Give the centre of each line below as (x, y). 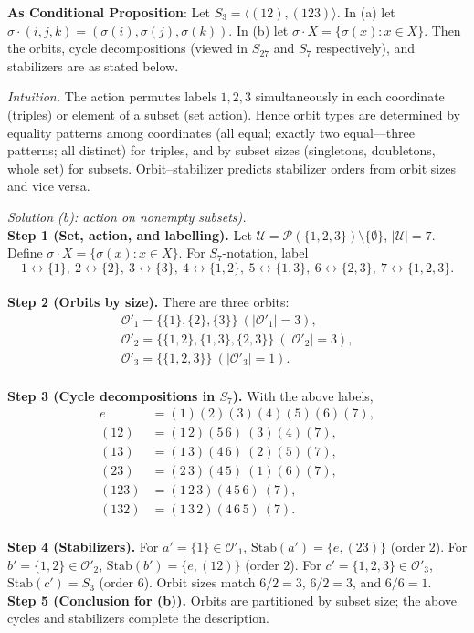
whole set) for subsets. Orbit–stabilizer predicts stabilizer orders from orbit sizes (232, 168)
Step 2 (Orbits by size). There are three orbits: (148, 302)
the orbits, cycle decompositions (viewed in (128, 48)
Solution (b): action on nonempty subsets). (127, 216)
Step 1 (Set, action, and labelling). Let (130, 234)
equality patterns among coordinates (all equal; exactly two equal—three (211, 132)
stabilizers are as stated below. (93, 65)
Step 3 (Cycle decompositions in (111, 395)
